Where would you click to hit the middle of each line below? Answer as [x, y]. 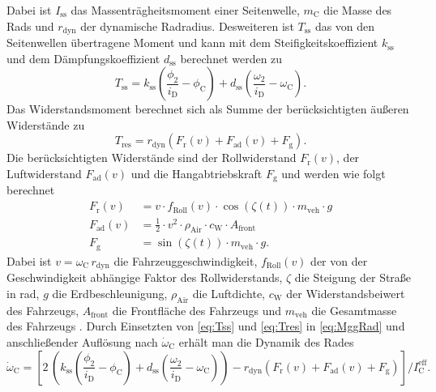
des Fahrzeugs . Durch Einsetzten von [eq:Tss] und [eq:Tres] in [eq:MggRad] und [206, 326]
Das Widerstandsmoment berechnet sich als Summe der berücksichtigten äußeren [208, 109]
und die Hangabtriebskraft [197, 174]
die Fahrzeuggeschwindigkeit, [186, 260]
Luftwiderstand [44, 174]
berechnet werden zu [231, 58]
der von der [339, 260]
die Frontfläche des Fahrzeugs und [197, 310]
